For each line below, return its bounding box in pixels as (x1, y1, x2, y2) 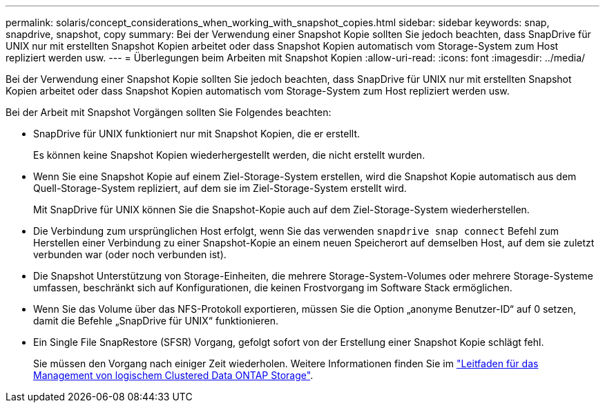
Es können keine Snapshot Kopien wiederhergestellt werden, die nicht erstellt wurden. (33, 149, 425, 161)
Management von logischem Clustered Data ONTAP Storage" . (33, 369, 314, 381)
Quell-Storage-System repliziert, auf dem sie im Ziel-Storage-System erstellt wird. (33, 182, 407, 194)
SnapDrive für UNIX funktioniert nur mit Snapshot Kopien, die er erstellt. (33, 128, 361, 139)
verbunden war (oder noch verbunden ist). (33, 249, 227, 260)
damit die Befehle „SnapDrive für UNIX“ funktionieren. (33, 315, 279, 327)
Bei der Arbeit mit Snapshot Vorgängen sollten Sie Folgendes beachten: (6, 106, 332, 118)
